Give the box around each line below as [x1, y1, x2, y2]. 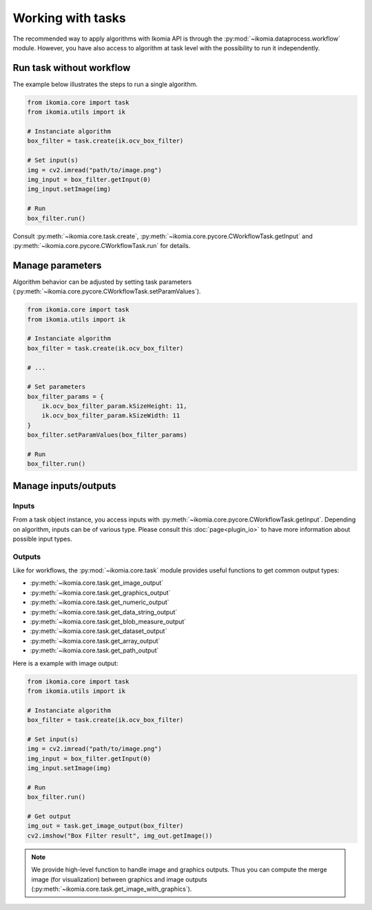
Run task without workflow [12, 62, 131, 74]
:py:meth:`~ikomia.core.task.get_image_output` [30, 579, 164, 587]
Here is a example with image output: [12, 659, 118, 668]
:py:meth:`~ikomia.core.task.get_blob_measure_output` [30, 617, 187, 626]
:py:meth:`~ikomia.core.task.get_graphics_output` [30, 588, 171, 597]
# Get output [27, 813, 72, 820]
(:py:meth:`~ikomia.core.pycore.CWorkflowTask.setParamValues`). [12, 287, 201, 296]
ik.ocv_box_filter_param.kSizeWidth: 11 [41, 412, 180, 420]
